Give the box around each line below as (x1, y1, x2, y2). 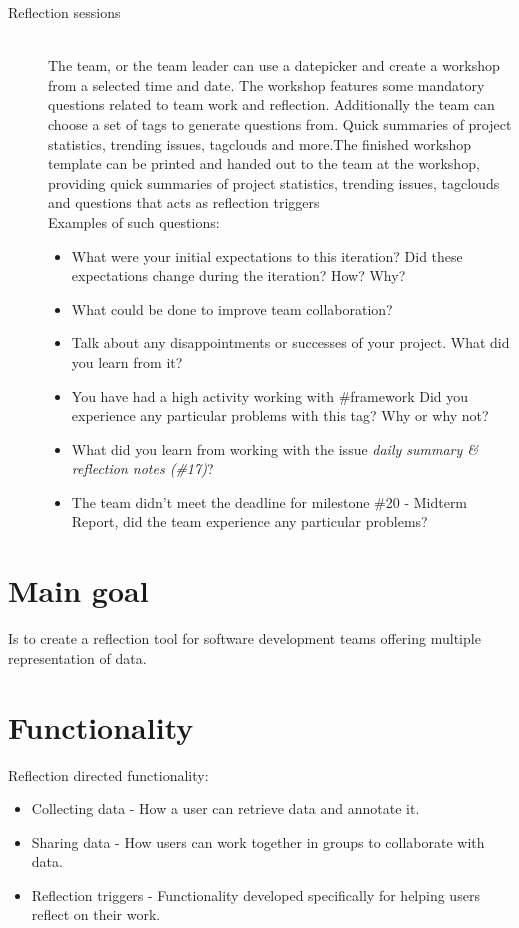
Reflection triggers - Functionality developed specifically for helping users (31, 884, 480, 905)
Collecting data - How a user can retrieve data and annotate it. (31, 798, 420, 819)
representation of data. (8, 647, 147, 668)
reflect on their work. (31, 904, 161, 925)
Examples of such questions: (48, 211, 220, 232)
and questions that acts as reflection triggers (48, 192, 320, 213)
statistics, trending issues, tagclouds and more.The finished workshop (48, 133, 472, 154)
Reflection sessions (8, 2, 121, 22)
